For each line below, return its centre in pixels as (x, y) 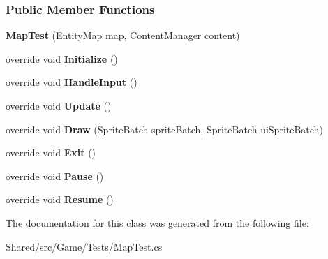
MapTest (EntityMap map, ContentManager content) (123, 35)
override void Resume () (60, 199)
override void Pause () (55, 176)
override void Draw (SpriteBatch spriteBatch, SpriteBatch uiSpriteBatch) (164, 129)
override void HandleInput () (72, 82)
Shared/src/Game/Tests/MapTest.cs (84, 246)
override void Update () (59, 105)
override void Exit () (51, 153)
